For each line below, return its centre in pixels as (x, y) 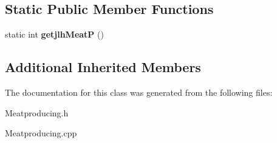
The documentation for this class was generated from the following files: (139, 92)
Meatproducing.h (37, 112)
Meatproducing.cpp (41, 133)
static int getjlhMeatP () (54, 34)
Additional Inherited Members (103, 67)
